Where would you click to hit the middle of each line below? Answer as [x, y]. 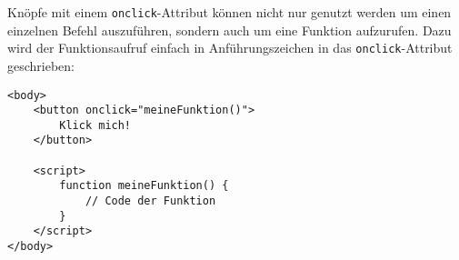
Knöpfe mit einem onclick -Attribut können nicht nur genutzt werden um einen [229, 12]
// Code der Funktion [150, 201]
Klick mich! [95, 125]
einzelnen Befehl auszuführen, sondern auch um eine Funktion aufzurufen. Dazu [229, 30]
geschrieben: [41, 65]
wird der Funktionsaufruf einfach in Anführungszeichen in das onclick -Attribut [230, 48]
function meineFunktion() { [144, 186]
